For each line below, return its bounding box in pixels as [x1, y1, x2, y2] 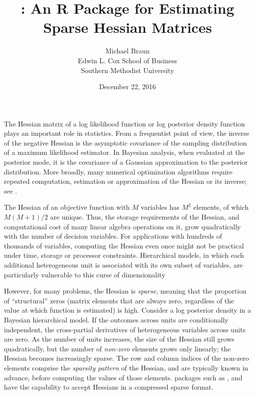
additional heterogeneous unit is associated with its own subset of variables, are [4, 260, 243, 270]
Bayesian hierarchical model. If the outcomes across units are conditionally [4, 314, 229, 324]
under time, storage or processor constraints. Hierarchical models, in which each [4, 250, 244, 260]
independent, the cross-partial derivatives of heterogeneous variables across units [4, 324, 246, 334]
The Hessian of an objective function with [4, 202, 130, 212]
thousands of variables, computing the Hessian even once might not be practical [4, 240, 244, 250]
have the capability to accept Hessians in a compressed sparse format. [4, 382, 214, 392]
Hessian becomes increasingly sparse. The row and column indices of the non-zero [4, 353, 249, 363]
